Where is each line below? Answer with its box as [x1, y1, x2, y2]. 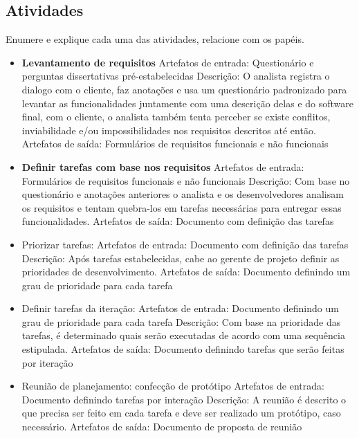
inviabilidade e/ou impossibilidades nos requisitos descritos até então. [21, 122, 316, 137]
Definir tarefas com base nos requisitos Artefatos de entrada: [21, 159, 304, 174]
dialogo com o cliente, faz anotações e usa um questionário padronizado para [21, 82, 347, 96]
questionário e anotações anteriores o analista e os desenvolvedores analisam [21, 187, 344, 201]
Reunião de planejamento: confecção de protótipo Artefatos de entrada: [21, 378, 324, 393]
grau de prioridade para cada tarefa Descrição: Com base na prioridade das [21, 314, 341, 329]
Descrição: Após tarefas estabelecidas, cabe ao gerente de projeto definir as [21, 250, 340, 265]
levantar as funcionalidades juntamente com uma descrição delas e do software [21, 95, 353, 110]
